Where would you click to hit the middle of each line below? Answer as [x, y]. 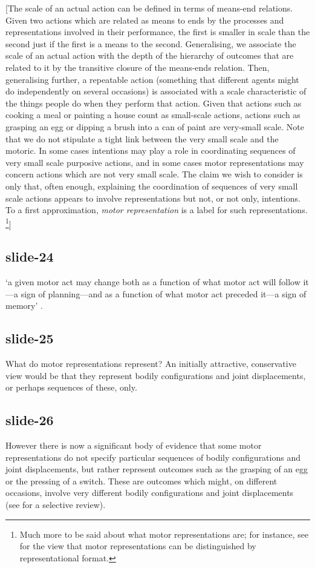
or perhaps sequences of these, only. [71, 387]
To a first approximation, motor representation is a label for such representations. [157, 210]
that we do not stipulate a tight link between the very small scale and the [142, 138]
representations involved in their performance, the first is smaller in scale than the [158, 32]
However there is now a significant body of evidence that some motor [134, 445]
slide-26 [30, 420]
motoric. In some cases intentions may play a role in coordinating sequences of [151, 150]
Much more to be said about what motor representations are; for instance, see [164, 534]
